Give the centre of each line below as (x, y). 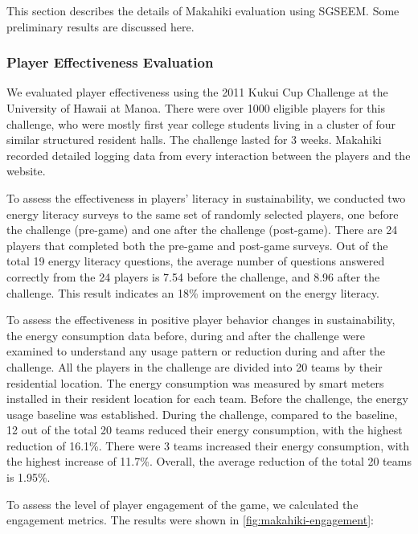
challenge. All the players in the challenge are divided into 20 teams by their (195, 366)
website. (26, 171)
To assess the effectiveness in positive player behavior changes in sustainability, (201, 320)
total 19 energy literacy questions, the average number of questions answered (196, 261)
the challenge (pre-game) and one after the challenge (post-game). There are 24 (202, 230)
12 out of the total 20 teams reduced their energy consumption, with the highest (205, 430)
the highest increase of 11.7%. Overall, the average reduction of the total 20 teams (209, 461)
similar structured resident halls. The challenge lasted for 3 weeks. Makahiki (194, 140)
